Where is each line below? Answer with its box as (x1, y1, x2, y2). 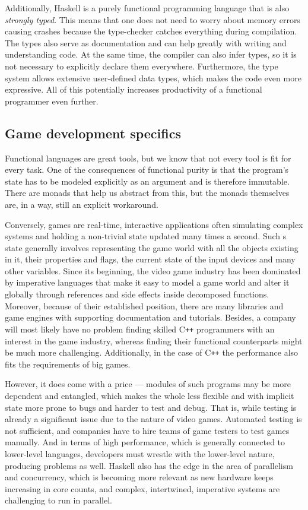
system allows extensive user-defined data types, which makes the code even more (5, 71, 301, 84)
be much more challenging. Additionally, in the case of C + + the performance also (5, 346, 299, 359)
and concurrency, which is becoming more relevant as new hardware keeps (5, 471, 274, 483)
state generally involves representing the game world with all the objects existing (5, 241, 299, 254)
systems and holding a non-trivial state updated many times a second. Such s (5, 230, 287, 242)
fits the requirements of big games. (5, 357, 131, 370)
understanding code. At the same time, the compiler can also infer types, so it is (5, 48, 297, 61)
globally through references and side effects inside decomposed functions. (5, 288, 269, 300)
